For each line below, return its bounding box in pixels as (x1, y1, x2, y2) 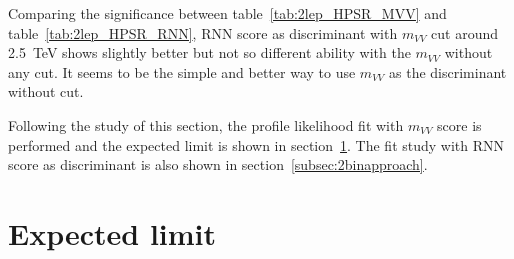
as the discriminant (389, 61, 507, 82)
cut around (431, 22, 499, 43)
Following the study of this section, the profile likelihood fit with (8, 114, 404, 135)
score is (437, 114, 482, 135)
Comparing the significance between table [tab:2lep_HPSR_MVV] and (8, 3, 447, 23)
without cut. (8, 81, 84, 102)
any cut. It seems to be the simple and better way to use (8, 61, 356, 82)
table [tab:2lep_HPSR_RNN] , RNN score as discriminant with (8, 22, 398, 43)
